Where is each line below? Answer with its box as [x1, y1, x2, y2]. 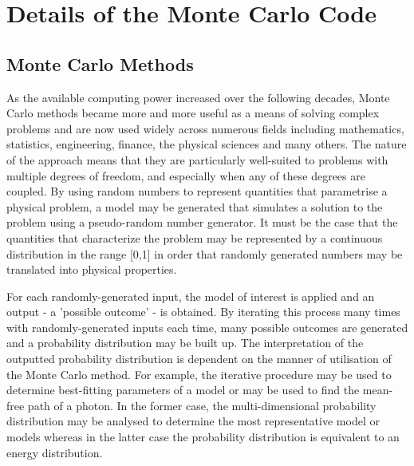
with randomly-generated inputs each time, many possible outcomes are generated [6, 318, 408, 335]
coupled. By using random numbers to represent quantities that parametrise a [6, 183, 388, 199]
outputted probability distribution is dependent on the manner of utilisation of [6, 350, 392, 367]
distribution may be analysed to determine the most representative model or [6, 413, 380, 429]
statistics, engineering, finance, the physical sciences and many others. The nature [6, 136, 407, 152]
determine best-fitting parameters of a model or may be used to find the [6, 381, 360, 398]
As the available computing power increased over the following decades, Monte [6, 89, 390, 105]
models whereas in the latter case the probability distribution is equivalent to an [6, 428, 400, 445]
